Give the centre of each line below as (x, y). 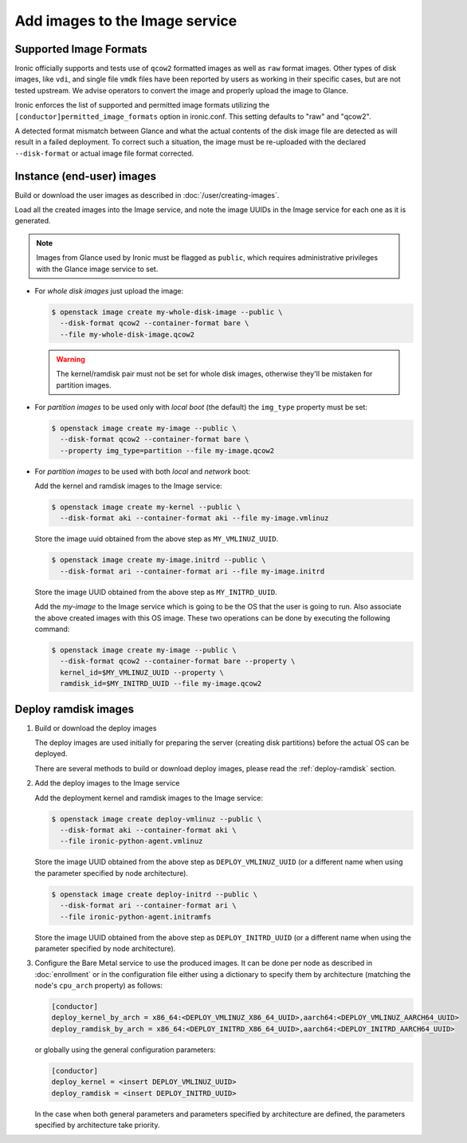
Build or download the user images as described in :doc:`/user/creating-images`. (147, 195)
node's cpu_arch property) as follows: (99, 986)
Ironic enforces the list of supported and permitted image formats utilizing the (142, 105)
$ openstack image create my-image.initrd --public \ (159, 560)
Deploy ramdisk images (75, 709)
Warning (71, 359)
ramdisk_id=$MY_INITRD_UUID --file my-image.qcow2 (161, 684)
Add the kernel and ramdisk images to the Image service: (128, 486)
